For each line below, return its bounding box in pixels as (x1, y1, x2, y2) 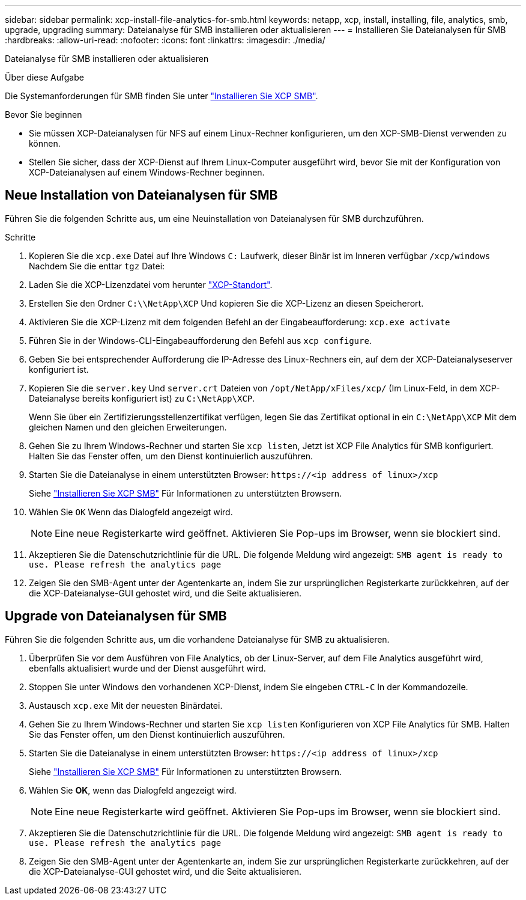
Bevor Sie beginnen (5, 109, 82, 120)
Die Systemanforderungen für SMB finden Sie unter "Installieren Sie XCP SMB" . (5, 91, 318, 101)
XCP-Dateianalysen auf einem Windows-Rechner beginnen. (29, 167, 265, 177)
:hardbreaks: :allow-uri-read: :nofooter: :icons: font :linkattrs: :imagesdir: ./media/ (5, 35, 325, 45)
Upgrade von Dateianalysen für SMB (5, 608, 227, 624)
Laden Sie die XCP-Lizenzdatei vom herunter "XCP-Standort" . (29, 279, 273, 290)
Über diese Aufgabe (5, 72, 84, 82)
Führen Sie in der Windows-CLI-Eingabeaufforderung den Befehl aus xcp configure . (29, 335, 372, 346)
